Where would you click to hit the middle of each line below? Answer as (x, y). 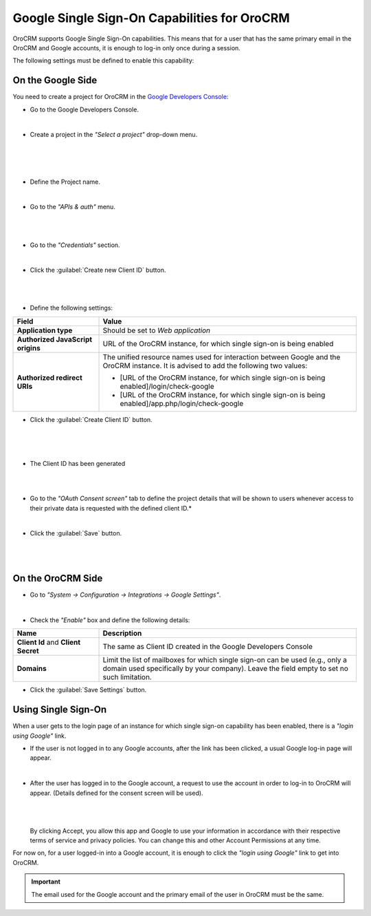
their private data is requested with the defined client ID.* (111, 508)
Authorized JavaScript (55, 339)
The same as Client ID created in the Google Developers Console (207, 647)
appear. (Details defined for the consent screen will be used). (116, 793)
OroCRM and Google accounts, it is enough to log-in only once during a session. (126, 47)
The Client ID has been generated (78, 464)
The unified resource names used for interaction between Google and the (222, 356)
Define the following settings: (71, 308)
